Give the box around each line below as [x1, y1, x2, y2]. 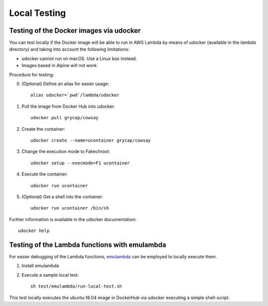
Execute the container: [21, 171, 68, 177]
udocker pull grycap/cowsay [30, 115, 99, 121]
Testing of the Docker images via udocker [9, 26, 141, 35]
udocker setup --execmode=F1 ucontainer [30, 160, 130, 166]
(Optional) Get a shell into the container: [21, 194, 104, 200]
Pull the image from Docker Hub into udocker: [21, 103, 115, 109]
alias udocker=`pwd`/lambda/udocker [30, 92, 120, 98]
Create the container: [21, 126, 66, 132]
